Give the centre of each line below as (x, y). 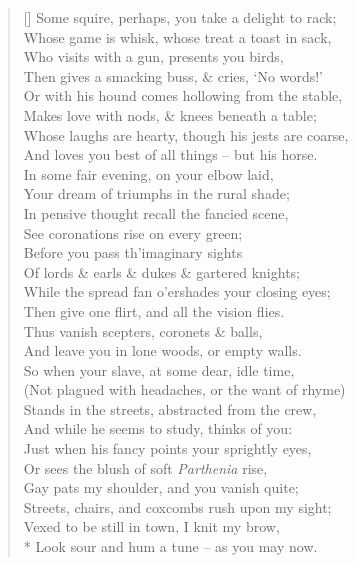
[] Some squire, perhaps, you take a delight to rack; (180, 17)
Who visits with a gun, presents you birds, (153, 56)
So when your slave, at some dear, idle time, (159, 369)
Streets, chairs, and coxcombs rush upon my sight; (177, 506)
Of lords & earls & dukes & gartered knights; (161, 271)
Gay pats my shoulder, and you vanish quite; (161, 487)
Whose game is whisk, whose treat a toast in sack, (177, 36)
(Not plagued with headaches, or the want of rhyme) (184, 389)
